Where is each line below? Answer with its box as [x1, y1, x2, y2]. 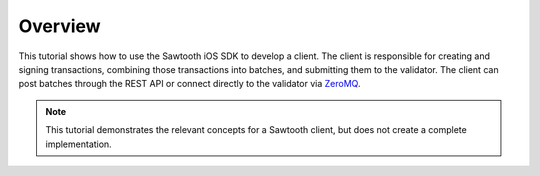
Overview [18, 15, 101, 37]
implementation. [45, 138, 112, 150]
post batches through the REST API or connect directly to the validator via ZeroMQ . [18, 78, 361, 90]
